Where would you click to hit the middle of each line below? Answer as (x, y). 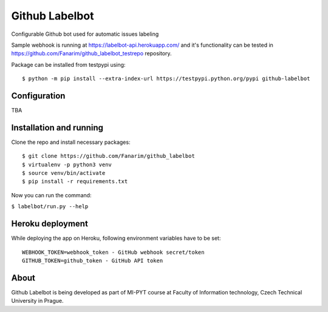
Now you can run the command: (51, 195)
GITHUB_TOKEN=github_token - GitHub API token (93, 260)
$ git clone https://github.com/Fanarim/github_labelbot (109, 156)
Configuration (38, 96)
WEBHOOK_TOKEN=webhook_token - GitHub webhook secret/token (113, 252)
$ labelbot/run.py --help (50, 207)
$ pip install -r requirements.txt (75, 181)
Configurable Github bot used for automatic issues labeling (85, 34)
